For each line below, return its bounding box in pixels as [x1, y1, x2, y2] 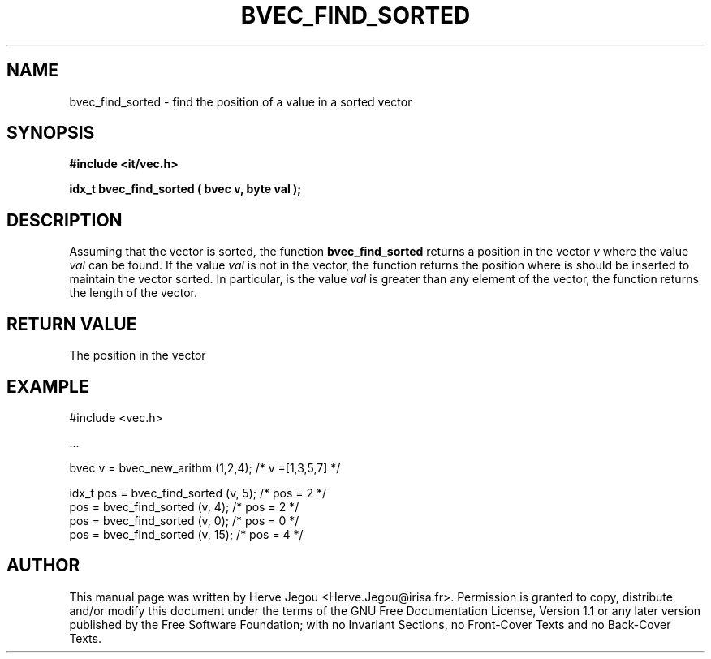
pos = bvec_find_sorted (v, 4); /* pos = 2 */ [69, 499, 299, 514]
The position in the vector [69, 348, 206, 363]
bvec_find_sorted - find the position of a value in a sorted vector [69, 94, 412, 109]
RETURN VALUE [6, 313, 137, 334]
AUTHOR [6, 555, 80, 576]
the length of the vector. [69, 286, 198, 300]
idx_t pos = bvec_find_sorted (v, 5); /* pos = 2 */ [69, 485, 326, 500]
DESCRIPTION [6, 209, 123, 230]
